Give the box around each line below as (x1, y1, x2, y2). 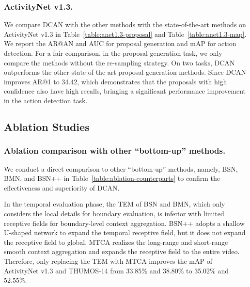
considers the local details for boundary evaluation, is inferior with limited (4, 208, 224, 218)
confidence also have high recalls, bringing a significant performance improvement (4, 86, 246, 96)
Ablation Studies (4, 119, 90, 134)
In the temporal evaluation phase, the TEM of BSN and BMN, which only (4, 199, 225, 209)
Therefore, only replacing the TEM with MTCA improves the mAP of (4, 255, 212, 266)
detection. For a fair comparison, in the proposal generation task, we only (4, 48, 222, 58)
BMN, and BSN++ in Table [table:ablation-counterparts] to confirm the (4, 173, 220, 183)
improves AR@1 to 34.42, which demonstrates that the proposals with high (4, 76, 227, 86)
